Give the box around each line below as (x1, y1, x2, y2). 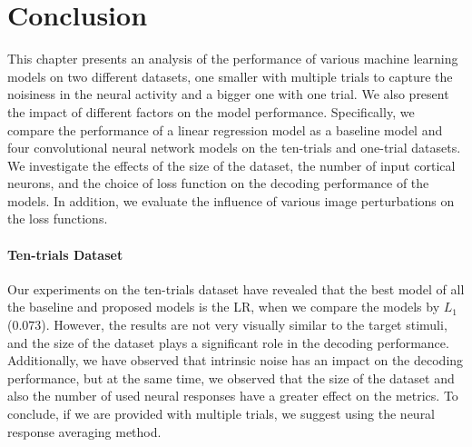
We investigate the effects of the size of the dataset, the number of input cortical (7, 155, 456, 174)
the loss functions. (7, 209, 108, 228)
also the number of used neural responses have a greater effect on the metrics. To (7, 386, 458, 405)
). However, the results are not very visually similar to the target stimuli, (41, 315, 447, 334)
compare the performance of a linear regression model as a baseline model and (7, 120, 443, 139)
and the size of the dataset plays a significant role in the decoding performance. (7, 333, 449, 352)
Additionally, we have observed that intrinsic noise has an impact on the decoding (7, 351, 464, 370)
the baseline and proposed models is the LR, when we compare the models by (7, 297, 440, 316)
